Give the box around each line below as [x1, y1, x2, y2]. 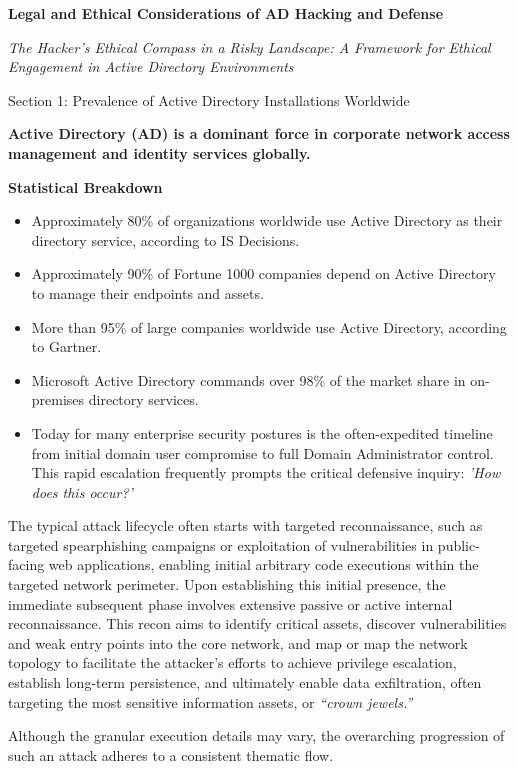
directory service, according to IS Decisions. [31, 229, 300, 250]
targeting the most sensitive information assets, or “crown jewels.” [8, 691, 413, 712]
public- [437, 534, 480, 555]
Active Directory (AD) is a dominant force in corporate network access [8, 123, 510, 144]
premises [31, 389, 85, 410]
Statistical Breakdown [8, 176, 163, 197]
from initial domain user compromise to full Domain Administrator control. [31, 442, 494, 463]
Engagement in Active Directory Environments [8, 56, 294, 77]
